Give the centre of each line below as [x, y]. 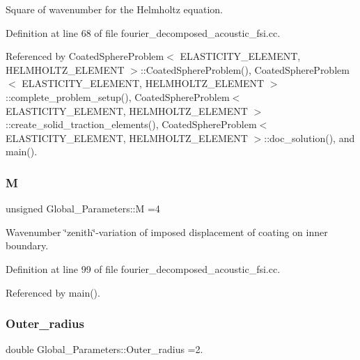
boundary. [27, 245]
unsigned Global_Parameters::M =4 [83, 209]
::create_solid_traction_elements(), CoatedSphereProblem [131, 124]
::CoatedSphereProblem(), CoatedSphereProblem [245, 69]
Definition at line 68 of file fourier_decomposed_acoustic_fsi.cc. [143, 32]
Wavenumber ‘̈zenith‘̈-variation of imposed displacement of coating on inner [167, 232]
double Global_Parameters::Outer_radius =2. [104, 349]
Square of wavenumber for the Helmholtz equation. [115, 9]
